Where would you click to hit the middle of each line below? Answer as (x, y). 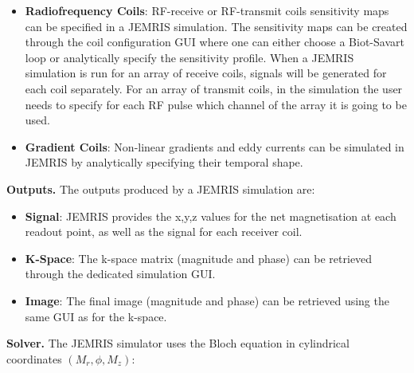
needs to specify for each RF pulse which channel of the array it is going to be (216, 104)
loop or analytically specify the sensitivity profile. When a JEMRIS (189, 57)
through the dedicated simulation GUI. (120, 274)
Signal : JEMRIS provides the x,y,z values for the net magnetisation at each (211, 216)
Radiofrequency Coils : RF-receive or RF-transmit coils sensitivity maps (207, 10)
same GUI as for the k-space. (96, 316)
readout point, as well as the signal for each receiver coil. (164, 232)
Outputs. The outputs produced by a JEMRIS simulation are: (161, 188)
